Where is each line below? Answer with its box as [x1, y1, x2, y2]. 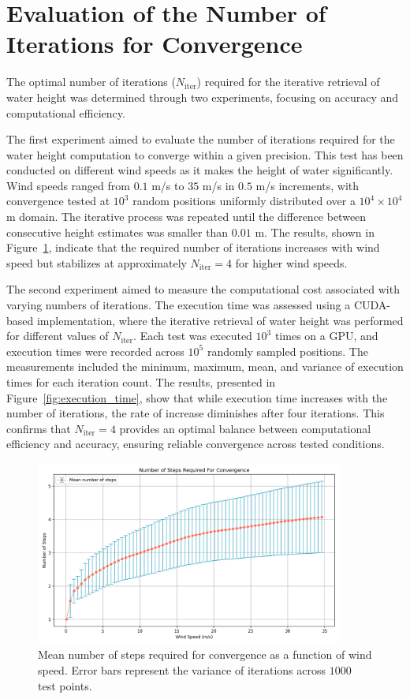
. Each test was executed [133, 327, 252, 344]
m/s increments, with [255, 177, 360, 193]
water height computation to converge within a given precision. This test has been [6, 146, 404, 163]
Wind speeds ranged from [6, 177, 130, 193]
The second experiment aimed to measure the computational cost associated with [6, 281, 400, 297]
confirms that [6, 420, 71, 436]
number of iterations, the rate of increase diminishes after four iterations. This [6, 405, 385, 421]
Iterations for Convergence [6, 28, 303, 60]
